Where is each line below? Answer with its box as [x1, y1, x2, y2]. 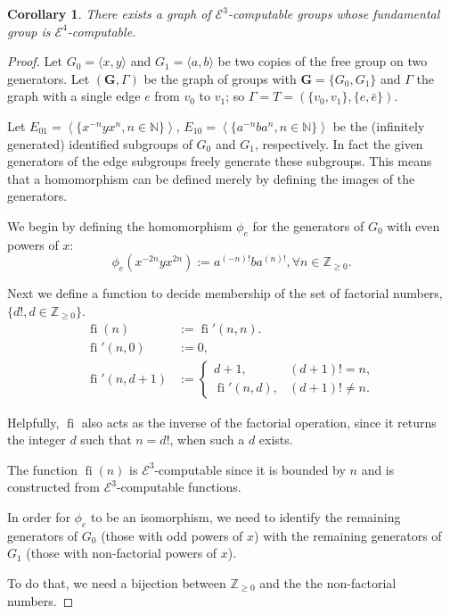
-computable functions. [116, 477, 241, 496]
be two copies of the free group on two [217, 52, 428, 71]
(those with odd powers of [101, 526, 243, 544]
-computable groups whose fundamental [227, 4, 440, 22]
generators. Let [7, 69, 90, 87]
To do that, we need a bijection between [7, 573, 226, 592]
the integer [7, 430, 66, 449]
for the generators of [252, 216, 364, 235]
